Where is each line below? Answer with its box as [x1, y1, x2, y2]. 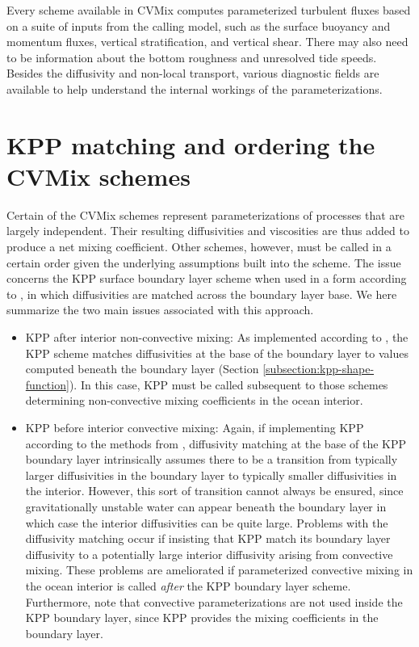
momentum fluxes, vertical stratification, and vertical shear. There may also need [6, 33, 409, 50]
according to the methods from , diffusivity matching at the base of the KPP [25, 435, 407, 452]
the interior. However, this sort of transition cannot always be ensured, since [25, 482, 404, 499]
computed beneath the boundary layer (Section [25, 360, 259, 377]
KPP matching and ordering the [6, 128, 375, 161]
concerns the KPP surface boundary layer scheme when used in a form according [6, 270, 407, 287]
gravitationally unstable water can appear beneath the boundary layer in [25, 498, 387, 515]
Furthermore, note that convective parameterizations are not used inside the [25, 593, 403, 610]
